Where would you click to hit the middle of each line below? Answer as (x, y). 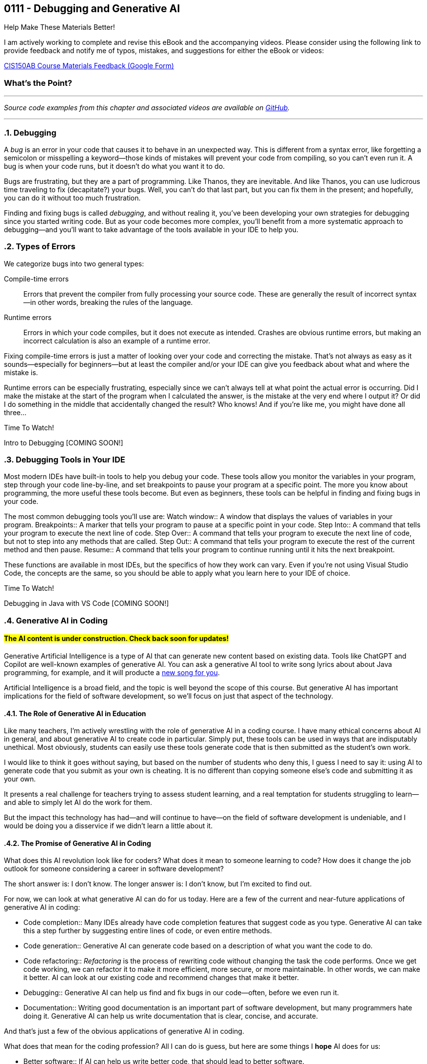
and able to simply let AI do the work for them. (78, 803)
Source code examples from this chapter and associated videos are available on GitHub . (147, 108)
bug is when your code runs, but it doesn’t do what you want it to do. (115, 166)
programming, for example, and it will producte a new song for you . (112, 673)
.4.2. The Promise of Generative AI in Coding (78, 843)
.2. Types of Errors (40, 247)
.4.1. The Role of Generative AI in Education (75, 713)
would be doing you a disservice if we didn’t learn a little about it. (108, 826)
